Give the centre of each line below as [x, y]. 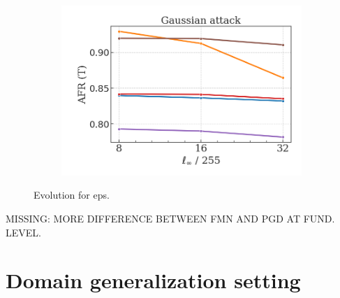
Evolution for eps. [72, 195]
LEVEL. [23, 232]
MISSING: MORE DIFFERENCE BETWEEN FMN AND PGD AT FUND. [170, 219]
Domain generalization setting [153, 280]
